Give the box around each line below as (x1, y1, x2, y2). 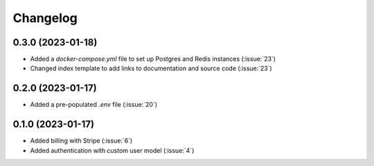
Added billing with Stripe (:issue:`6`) (30, 136, 133, 145)
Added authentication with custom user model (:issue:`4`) (30, 146, 195, 154)
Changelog (12, 10, 78, 25)
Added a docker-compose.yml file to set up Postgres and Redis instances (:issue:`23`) (30, 55, 276, 63)
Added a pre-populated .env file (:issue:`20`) (30, 101, 157, 109)
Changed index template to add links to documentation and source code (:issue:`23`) (30, 64, 273, 72)
